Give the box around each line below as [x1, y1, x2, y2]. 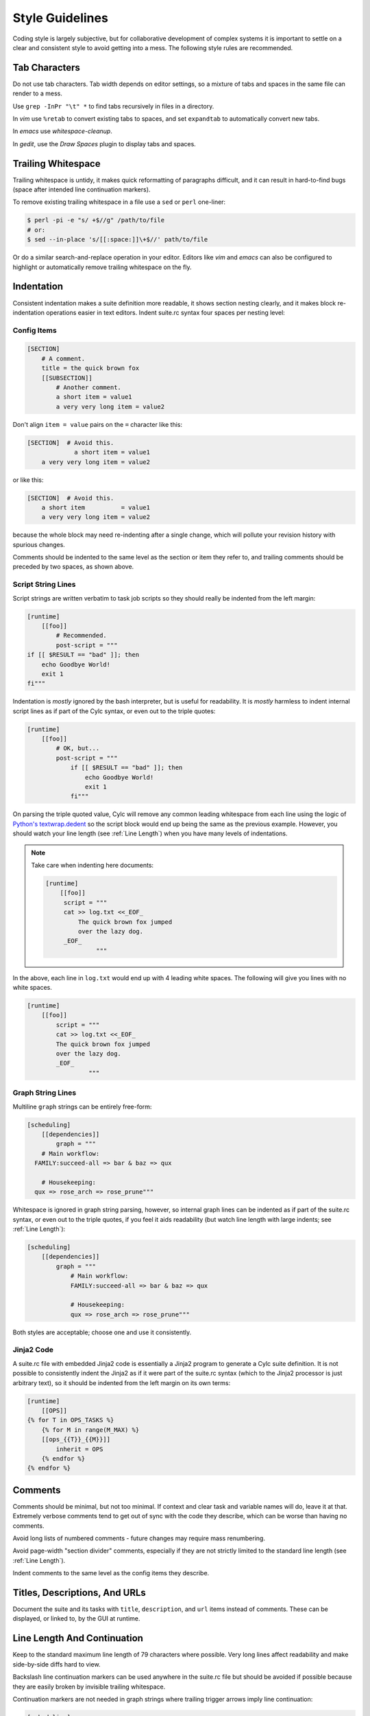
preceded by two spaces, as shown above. [12, 563, 134, 571]
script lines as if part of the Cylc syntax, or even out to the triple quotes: [12, 707, 216, 715]
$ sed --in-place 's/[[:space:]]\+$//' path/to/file [27, 235, 208, 244]
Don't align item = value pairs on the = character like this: [12, 420, 183, 428]
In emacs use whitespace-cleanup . [12, 127, 112, 135]
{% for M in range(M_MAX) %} [41, 1426, 140, 1434]
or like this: [12, 476, 44, 484]
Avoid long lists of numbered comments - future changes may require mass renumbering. [12, 1534, 265, 1542]
